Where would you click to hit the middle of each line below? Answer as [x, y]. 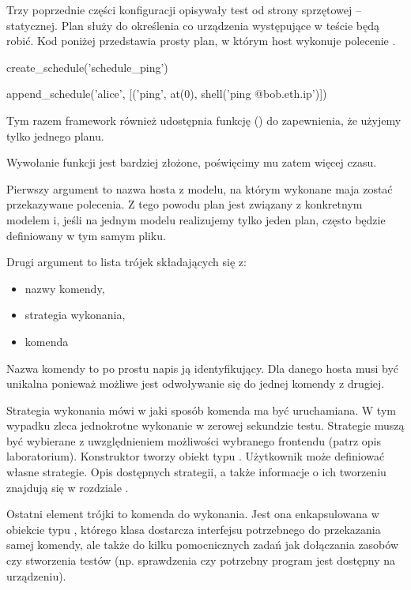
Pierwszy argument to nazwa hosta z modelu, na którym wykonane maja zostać [200, 188]
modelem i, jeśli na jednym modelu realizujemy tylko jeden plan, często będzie [196, 219]
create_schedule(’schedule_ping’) [87, 67]
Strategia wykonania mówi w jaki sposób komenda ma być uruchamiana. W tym [201, 410]
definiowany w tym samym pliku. [86, 235]
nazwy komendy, [65, 288]
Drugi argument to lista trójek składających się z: [126, 262]
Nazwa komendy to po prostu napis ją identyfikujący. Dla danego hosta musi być [203, 368]
